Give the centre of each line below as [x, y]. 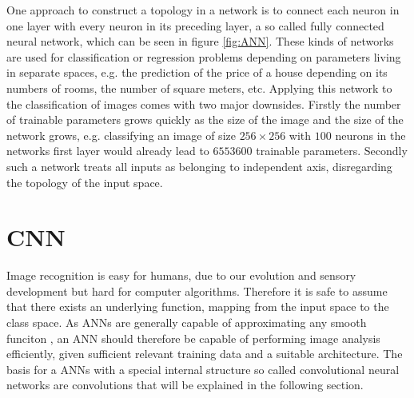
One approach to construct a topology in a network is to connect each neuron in [203, 10]
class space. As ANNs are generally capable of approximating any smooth [187, 322]
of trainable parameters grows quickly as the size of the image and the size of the [205, 119]
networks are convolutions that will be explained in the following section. [185, 385]
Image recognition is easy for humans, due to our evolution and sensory [181, 275]
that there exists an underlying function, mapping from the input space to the [198, 306]
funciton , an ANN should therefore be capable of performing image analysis [193, 338]
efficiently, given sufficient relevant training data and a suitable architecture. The [205, 354]
